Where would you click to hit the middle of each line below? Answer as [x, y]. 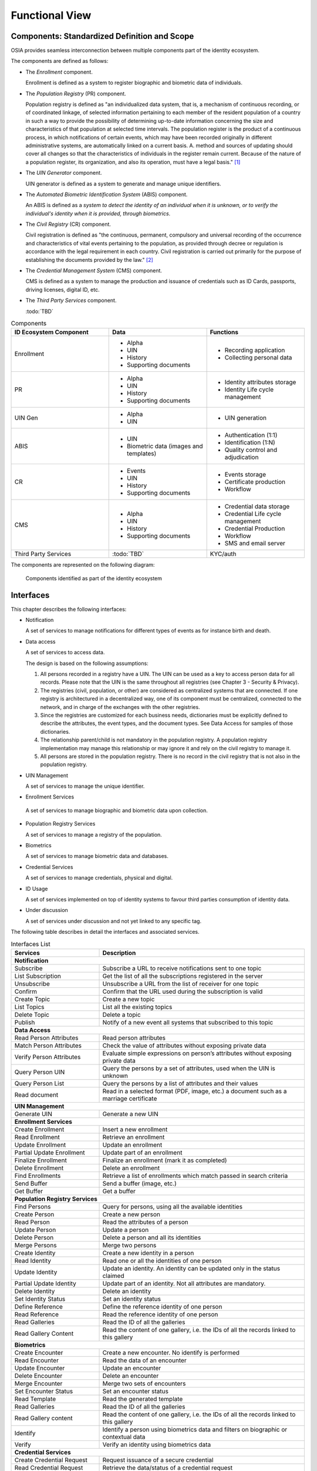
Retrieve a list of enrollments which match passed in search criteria [195, 1176]
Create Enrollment [39, 1129]
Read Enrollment [37, 1137]
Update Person [35, 1230]
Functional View [51, 15]
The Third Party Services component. [71, 301]
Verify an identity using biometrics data [157, 1445]
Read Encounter [36, 1360]
